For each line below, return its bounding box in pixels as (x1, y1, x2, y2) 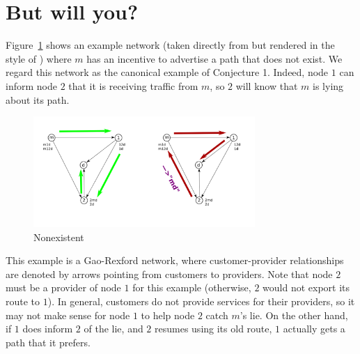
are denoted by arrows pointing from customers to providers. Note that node (6, 266, 333, 281)
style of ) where (6, 51, 72, 66)
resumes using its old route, (155, 321, 272, 336)
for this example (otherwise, (132, 280, 251, 295)
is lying (313, 78, 344, 93)
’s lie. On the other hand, (240, 307, 348, 322)
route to (6, 294, 40, 309)
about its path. (6, 92, 70, 107)
